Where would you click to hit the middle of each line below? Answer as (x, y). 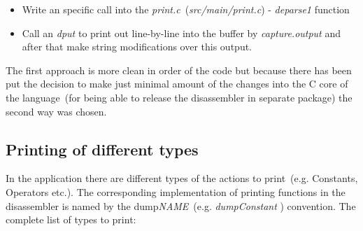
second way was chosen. (56, 111)
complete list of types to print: (71, 219)
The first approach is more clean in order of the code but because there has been (179, 70)
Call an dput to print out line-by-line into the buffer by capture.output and (181, 33)
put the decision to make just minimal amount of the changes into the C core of (177, 84)
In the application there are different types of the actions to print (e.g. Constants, (182, 178)
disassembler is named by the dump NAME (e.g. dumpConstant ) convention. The (181, 205)
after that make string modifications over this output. (137, 47)
